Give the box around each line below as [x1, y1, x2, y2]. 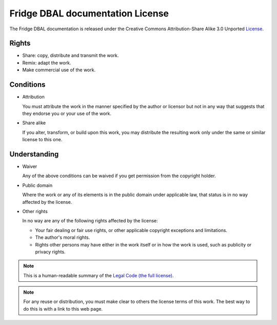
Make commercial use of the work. [22, 67, 96, 73]
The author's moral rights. [35, 234, 90, 241]
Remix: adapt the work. [22, 60, 71, 66]
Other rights [22, 208, 48, 214]
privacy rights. [35, 248, 66, 255]
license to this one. [22, 137, 63, 143]
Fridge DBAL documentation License [9, 8, 169, 19]
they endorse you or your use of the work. [22, 110, 112, 117]
